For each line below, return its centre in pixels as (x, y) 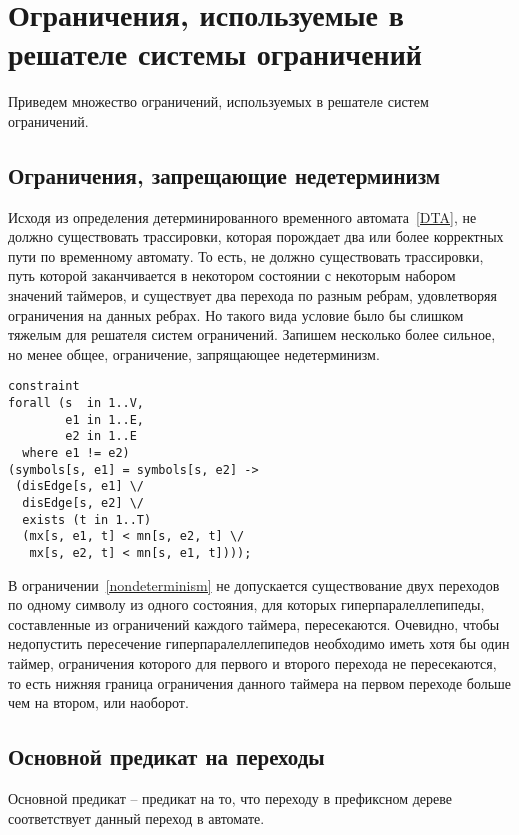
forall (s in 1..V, (76, 403)
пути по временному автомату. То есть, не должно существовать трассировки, (246, 255)
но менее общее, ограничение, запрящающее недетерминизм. (194, 353)
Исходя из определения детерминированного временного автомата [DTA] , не (242, 216)
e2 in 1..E (101, 436)
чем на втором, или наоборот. (98, 702)
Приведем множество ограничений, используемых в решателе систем (218, 101)
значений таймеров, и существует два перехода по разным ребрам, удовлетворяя (252, 295)
